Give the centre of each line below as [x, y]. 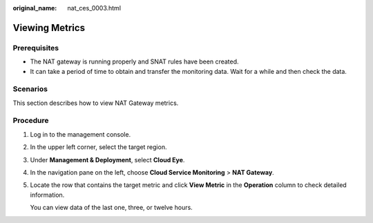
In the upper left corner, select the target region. [98, 147]
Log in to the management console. [80, 134]
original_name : [35, 8]
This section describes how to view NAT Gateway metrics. [96, 103]
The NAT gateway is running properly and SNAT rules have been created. [134, 61]
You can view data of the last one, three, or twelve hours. [111, 208]
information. [47, 195]
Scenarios [30, 89]
